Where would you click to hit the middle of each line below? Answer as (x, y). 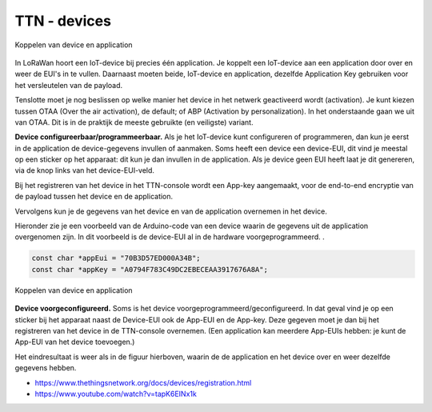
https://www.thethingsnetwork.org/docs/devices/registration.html (143, 382)
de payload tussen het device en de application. (94, 197)
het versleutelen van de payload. (69, 85)
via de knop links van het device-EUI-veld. (85, 170)
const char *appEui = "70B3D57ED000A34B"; (116, 258)
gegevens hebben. (46, 368)
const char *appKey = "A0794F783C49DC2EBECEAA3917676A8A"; (150, 269)
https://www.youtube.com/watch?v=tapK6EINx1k (116, 394)
